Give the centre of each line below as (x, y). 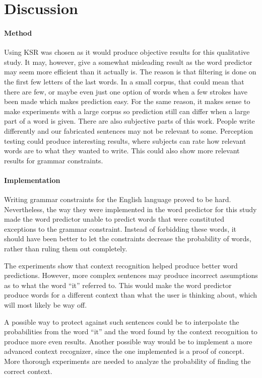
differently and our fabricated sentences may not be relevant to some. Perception (129, 130)
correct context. (28, 371)
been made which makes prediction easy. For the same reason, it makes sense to (127, 101)
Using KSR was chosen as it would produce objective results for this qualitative (127, 52)
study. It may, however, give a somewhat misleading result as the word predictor (128, 62)
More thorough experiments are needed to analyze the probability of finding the (127, 361)
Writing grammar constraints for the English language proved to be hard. (118, 199)
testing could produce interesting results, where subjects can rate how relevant (125, 140)
